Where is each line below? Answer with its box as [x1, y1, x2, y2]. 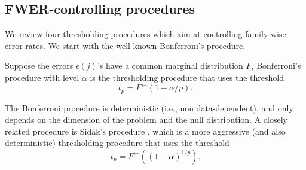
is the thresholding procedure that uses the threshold [90, 71, 284, 83]
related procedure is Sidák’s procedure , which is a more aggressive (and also [5, 125, 286, 137]
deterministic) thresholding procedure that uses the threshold [5, 136, 229, 149]
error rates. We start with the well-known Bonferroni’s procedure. [5, 39, 246, 51]
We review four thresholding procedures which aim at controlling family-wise [5, 28, 286, 40]
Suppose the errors [5, 59, 74, 72]
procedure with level [5, 71, 79, 83]
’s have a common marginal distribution [97, 59, 243, 72]
